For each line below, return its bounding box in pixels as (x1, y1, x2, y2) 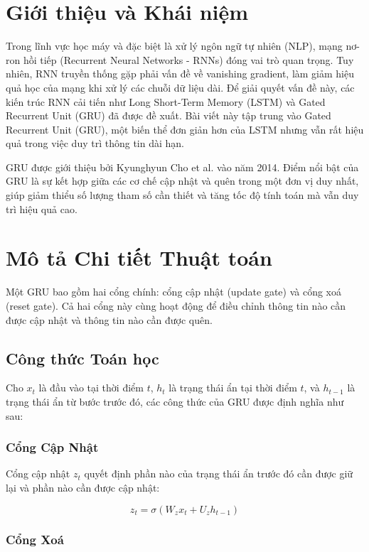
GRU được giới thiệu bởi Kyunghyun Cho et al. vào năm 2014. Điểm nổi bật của (6, 159, 359, 174)
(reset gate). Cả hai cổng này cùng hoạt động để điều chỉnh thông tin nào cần (6, 298, 346, 313)
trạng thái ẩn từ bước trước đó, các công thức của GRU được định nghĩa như (6, 394, 344, 408)
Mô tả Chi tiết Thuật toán (6, 243, 272, 272)
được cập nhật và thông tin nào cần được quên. (6, 312, 213, 327)
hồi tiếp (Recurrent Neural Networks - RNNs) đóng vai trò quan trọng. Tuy (23, 52, 354, 67)
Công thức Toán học (6, 347, 159, 369)
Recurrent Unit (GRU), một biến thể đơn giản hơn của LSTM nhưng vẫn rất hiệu (6, 121, 364, 136)
